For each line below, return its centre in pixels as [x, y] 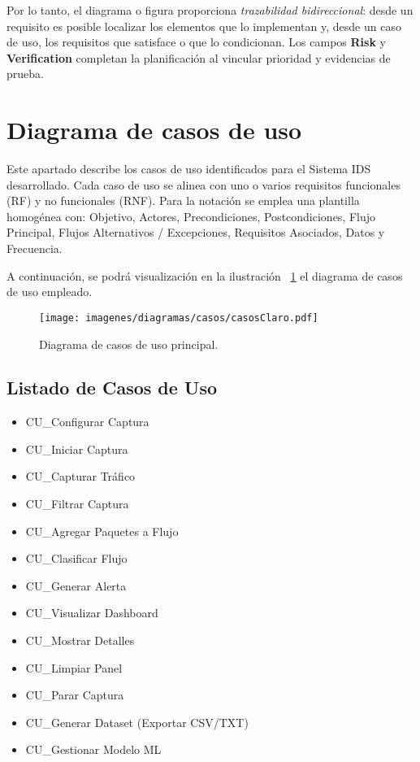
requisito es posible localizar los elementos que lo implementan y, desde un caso [204, 26]
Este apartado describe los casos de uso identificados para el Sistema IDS [189, 169]
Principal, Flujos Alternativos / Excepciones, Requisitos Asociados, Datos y [196, 232]
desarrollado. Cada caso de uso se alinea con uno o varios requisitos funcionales [204, 184]
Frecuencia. [35, 248]
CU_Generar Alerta [76, 585]
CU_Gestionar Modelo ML [93, 749]
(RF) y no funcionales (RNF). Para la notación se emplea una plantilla [183, 200]
